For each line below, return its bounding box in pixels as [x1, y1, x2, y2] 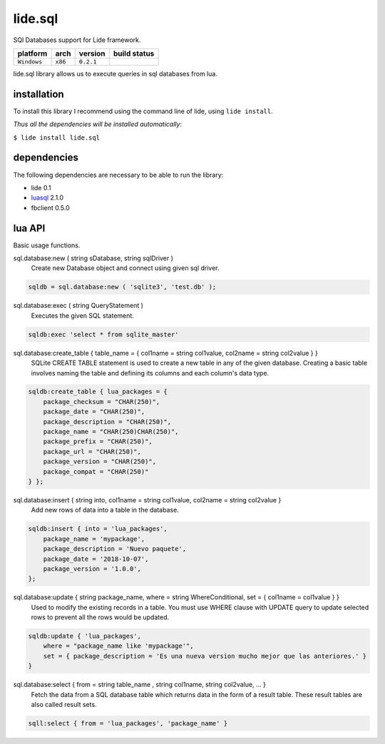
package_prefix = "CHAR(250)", [43, 438, 153, 445]
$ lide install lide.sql [13, 133, 100, 142]
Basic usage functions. [13, 241, 81, 249]
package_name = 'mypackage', [43, 534, 145, 543]
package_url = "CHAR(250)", [43, 448, 142, 455]
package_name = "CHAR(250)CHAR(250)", [43, 428, 179, 436]
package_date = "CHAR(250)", [43, 408, 145, 416]
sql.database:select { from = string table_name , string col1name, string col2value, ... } [13, 681, 267, 689]
